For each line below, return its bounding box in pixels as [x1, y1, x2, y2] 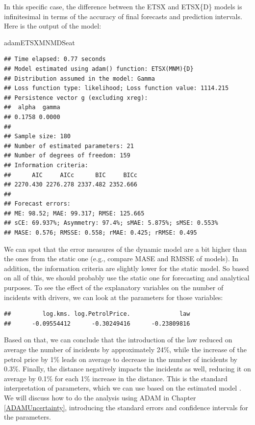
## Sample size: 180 [4, 133, 71, 140]
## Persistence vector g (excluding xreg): [4, 94, 148, 101]
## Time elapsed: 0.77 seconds [4, 56, 106, 63]
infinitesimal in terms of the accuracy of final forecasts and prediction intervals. [4, 11, 242, 21]
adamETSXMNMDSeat [4, 37, 75, 47]
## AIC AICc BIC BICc [4, 171, 138, 179]
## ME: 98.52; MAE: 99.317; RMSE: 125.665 [4, 210, 145, 217]
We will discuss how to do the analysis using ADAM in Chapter [4, 392, 196, 402]
